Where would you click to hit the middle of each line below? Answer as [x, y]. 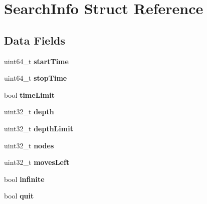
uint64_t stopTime [36, 78]
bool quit [19, 196]
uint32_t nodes [29, 145]
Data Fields [35, 40]
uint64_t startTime [36, 61]
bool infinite [24, 179]
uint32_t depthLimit [39, 128]
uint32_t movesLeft [37, 162]
